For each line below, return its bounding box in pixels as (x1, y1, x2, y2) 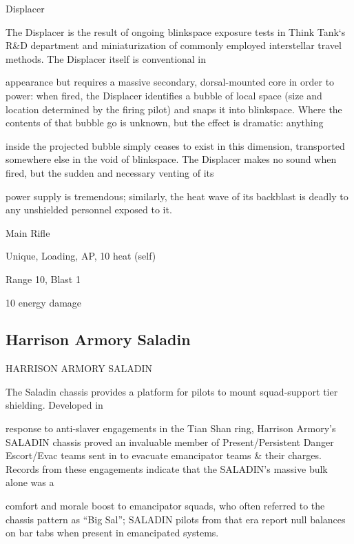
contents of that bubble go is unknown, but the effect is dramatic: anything (6, 115, 324, 130)
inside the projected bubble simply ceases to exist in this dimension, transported (6, 138, 345, 153)
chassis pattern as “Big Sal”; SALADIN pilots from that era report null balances (6, 512, 346, 526)
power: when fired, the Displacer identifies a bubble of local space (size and (6, 88, 322, 102)
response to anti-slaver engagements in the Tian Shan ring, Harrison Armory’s (6, 421, 336, 436)
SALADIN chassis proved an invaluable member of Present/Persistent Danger (6, 434, 334, 449)
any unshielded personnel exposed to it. (6, 202, 172, 217)
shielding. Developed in (6, 398, 103, 412)
